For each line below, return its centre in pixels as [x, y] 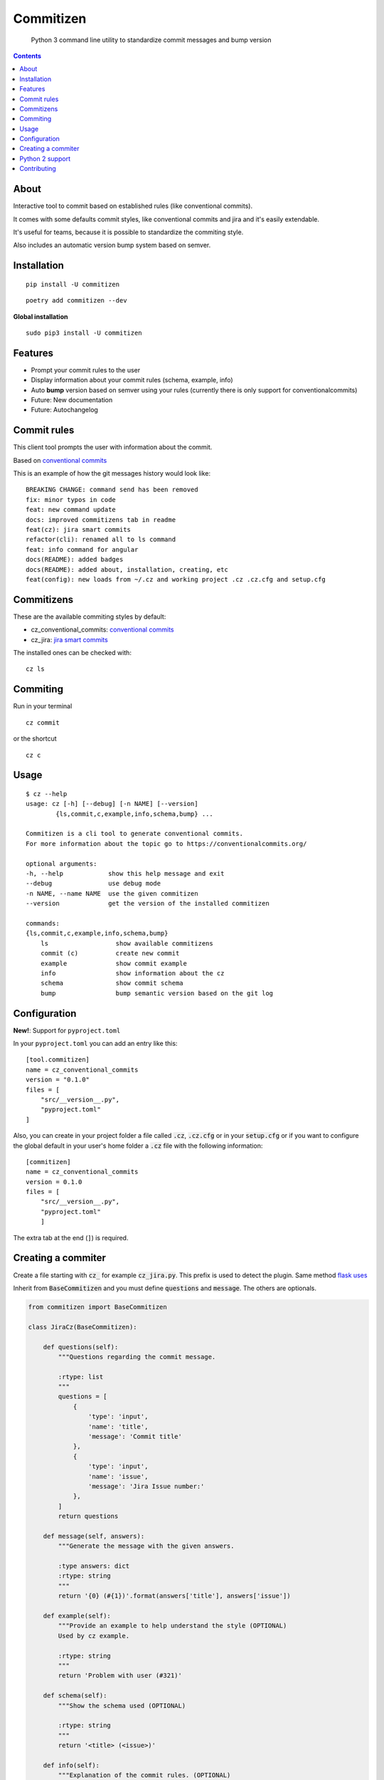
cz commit [43, 722]
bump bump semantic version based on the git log [157, 993]
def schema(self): [75, 1696]
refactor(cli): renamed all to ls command [101, 540]
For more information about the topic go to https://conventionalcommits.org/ [166, 843]
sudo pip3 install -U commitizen [84, 333]
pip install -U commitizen [73, 284]
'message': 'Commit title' [135, 1437]
